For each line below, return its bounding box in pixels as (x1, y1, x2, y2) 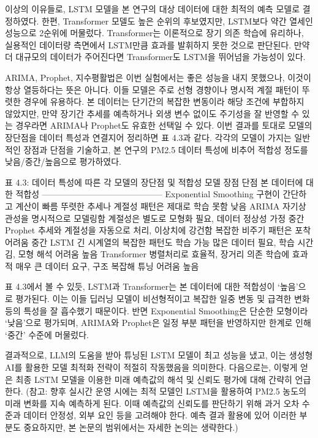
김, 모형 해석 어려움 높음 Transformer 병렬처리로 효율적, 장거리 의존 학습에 (5, 247, 290, 260)
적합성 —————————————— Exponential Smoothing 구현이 (15, 187, 280, 200)
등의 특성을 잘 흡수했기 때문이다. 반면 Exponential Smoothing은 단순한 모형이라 (5, 304, 308, 317)
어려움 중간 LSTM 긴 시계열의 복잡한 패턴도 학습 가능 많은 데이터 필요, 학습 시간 (5, 235, 314, 248)
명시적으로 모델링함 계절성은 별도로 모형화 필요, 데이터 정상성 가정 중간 (31, 211, 305, 224)
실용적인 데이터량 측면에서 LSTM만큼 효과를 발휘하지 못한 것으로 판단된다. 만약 (5, 38, 310, 51)
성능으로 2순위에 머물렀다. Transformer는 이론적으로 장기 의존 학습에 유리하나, (5, 26, 304, 39)
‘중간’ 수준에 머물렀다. (5, 328, 89, 341)
